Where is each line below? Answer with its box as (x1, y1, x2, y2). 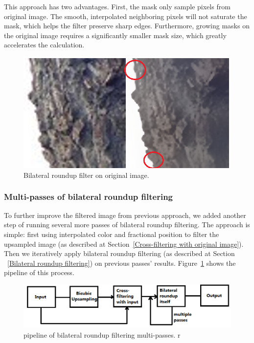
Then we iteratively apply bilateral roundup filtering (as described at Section (4, 248, 235, 258)
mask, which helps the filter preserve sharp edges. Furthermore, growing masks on (4, 21, 250, 31)
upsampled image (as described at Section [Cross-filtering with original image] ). (4, 238, 244, 249)
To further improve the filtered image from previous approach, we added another (4, 210, 246, 220)
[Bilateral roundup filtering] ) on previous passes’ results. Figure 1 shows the (7, 257, 236, 268)
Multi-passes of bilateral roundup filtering (4, 191, 173, 203)
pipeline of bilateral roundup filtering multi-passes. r (23, 330, 181, 340)
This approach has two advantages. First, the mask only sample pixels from (4, 1, 231, 11)
